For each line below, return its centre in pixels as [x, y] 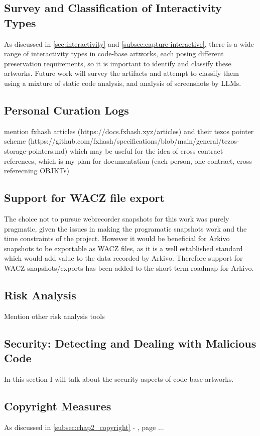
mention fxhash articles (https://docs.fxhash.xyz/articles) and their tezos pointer [129, 131]
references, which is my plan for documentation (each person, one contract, [119, 160]
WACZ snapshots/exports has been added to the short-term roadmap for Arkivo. [129, 267]
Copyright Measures [58, 406]
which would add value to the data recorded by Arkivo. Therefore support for [123, 258]
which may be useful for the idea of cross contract [146, 150]
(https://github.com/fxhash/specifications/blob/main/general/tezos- [134, 141]
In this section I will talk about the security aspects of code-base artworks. [119, 378]
